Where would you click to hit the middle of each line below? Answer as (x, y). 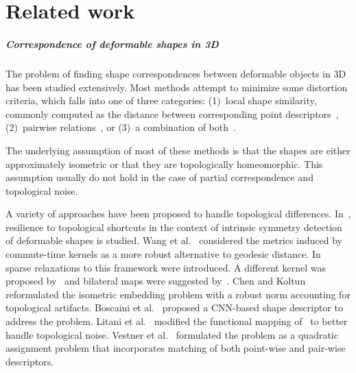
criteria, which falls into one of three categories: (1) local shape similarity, (161, 100)
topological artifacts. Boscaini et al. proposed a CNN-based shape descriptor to (174, 308)
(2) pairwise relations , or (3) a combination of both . (121, 127)
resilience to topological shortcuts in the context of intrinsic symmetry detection (174, 227)
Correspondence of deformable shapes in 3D (112, 44)
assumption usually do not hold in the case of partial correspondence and (159, 177)
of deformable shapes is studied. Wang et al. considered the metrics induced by (174, 240)
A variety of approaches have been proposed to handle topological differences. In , (178, 214)
